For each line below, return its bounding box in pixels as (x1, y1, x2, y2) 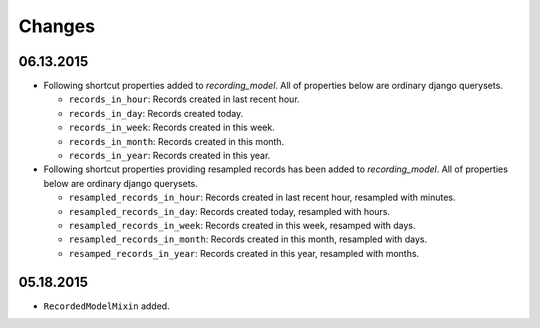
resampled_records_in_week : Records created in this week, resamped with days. (68, 219, 416, 231)
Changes (18, 15, 95, 37)
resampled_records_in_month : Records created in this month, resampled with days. (68, 233, 428, 245)
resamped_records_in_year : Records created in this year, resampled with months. (68, 247, 420, 259)
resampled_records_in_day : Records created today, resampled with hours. (68, 205, 390, 217)
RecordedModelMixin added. (43, 300, 170, 312)
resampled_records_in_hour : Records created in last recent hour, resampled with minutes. (68, 191, 456, 204)
